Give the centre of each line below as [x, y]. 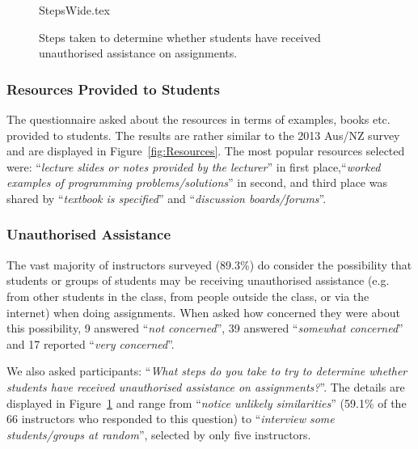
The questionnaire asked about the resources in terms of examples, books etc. [198, 119]
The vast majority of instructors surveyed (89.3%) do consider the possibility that [209, 264]
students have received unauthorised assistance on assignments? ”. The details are [206, 386]
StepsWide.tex [74, 10]
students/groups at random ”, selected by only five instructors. [159, 434]
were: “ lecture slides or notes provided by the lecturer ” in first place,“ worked [194, 166]
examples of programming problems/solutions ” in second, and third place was [197, 182]
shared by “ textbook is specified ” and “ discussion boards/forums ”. [167, 198]
